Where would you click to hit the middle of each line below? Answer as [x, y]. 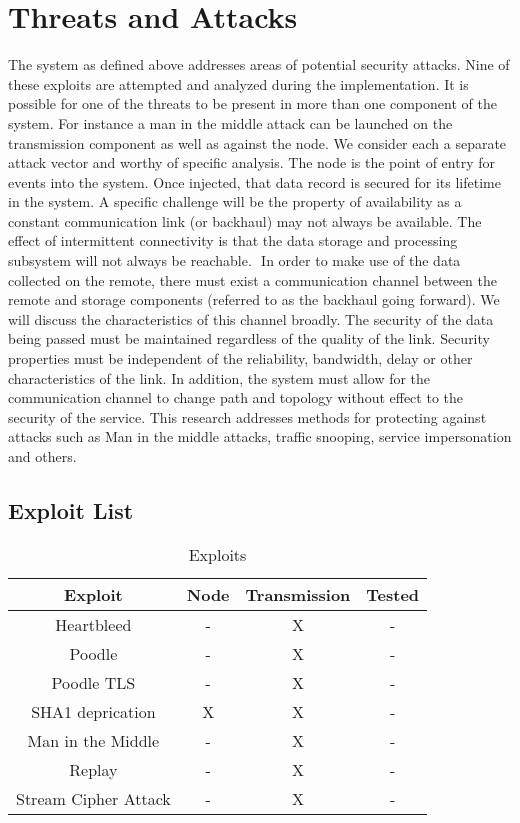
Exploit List [71, 509]
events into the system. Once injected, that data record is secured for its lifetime [254, 181]
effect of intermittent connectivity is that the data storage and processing [233, 240]
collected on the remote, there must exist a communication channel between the [252, 279]
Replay [93, 769]
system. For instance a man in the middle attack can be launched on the [230, 122]
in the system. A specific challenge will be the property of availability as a [235, 201]
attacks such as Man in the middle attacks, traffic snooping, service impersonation [260, 436]
